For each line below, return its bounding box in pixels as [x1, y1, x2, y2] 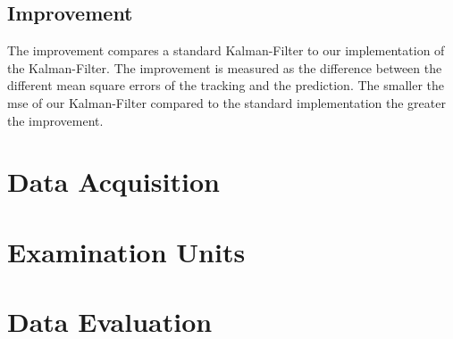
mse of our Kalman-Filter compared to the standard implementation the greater [7, 93, 446, 112]
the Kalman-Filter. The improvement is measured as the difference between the [7, 58, 442, 77]
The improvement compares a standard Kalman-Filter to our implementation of [7, 41, 445, 60]
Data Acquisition [7, 163, 220, 200]
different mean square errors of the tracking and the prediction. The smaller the [7, 76, 444, 95]
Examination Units [7, 233, 246, 269]
